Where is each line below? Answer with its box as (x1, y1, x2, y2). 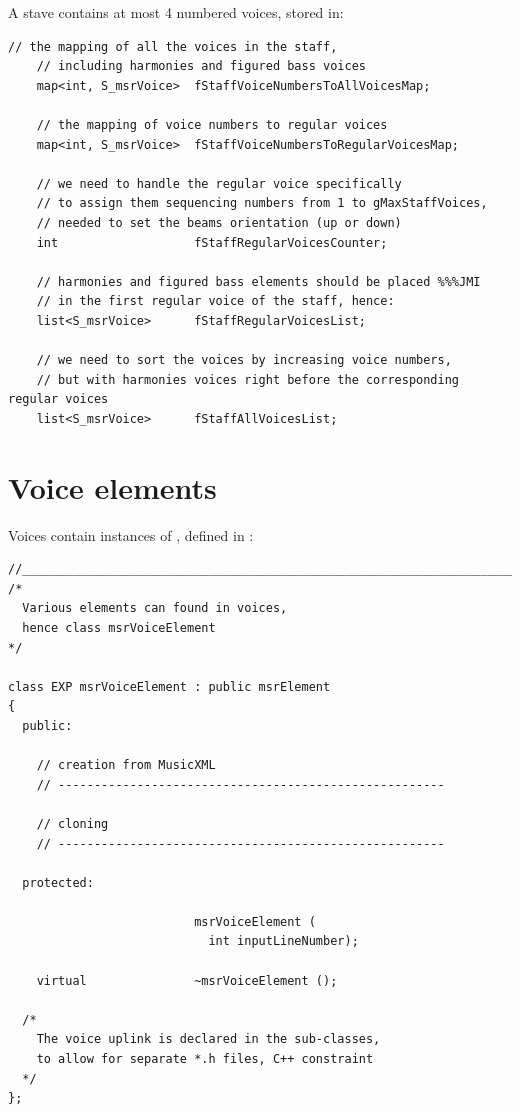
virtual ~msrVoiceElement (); (36, 973, 338, 988)
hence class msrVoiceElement (22, 620, 216, 635)
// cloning (36, 816, 109, 831)
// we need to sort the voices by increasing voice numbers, (36, 353, 452, 368)
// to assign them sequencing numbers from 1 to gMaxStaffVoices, (36, 196, 488, 211)
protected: (22, 875, 94, 890)
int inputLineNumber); (208, 934, 359, 949)
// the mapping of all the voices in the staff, (8, 39, 338, 54)
